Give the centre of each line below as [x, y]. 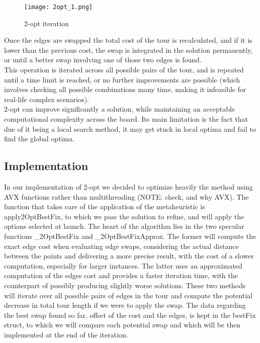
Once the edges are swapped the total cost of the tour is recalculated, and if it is [128, 40]
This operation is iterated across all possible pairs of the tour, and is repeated [124, 70]
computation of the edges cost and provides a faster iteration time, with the [121, 275]
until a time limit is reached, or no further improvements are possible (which [122, 79]
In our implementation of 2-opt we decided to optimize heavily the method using [128, 186]
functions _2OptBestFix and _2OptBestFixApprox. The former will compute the [130, 236]
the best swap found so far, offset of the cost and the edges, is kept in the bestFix [130, 315]
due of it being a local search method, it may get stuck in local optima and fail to [130, 128]
